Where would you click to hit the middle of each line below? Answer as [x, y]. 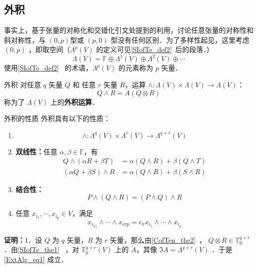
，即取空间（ [49, 49]
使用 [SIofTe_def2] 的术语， [48, 68]
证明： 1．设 [23, 239]
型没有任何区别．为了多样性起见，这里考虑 [180, 39]
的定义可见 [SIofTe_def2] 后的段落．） [155, 49]
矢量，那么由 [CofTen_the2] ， [158, 239]
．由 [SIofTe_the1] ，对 [42, 249]
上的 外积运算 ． [75, 101]
